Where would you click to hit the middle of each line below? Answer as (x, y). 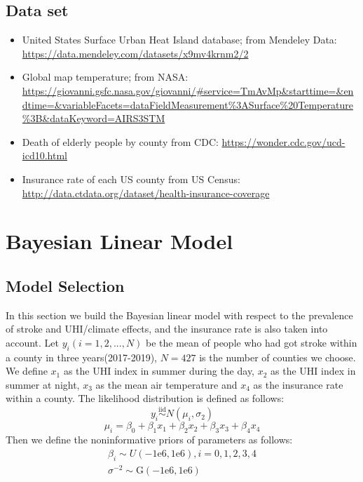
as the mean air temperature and (166, 384)
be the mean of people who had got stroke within (252, 342)
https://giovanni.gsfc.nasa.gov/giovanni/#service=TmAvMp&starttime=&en (188, 90)
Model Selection (65, 285)
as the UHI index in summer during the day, (159, 371)
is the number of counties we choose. (278, 357)
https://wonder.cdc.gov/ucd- (283, 141)
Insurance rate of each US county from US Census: (131, 179)
